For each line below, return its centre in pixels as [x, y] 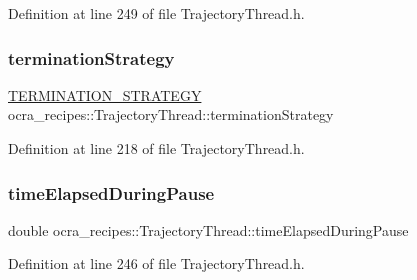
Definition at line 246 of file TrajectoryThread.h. [156, 263]
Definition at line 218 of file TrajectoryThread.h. [156, 148]
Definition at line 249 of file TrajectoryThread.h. [156, 13]
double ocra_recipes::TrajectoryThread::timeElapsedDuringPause [208, 229]
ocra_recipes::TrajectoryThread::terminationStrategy [171, 114]
